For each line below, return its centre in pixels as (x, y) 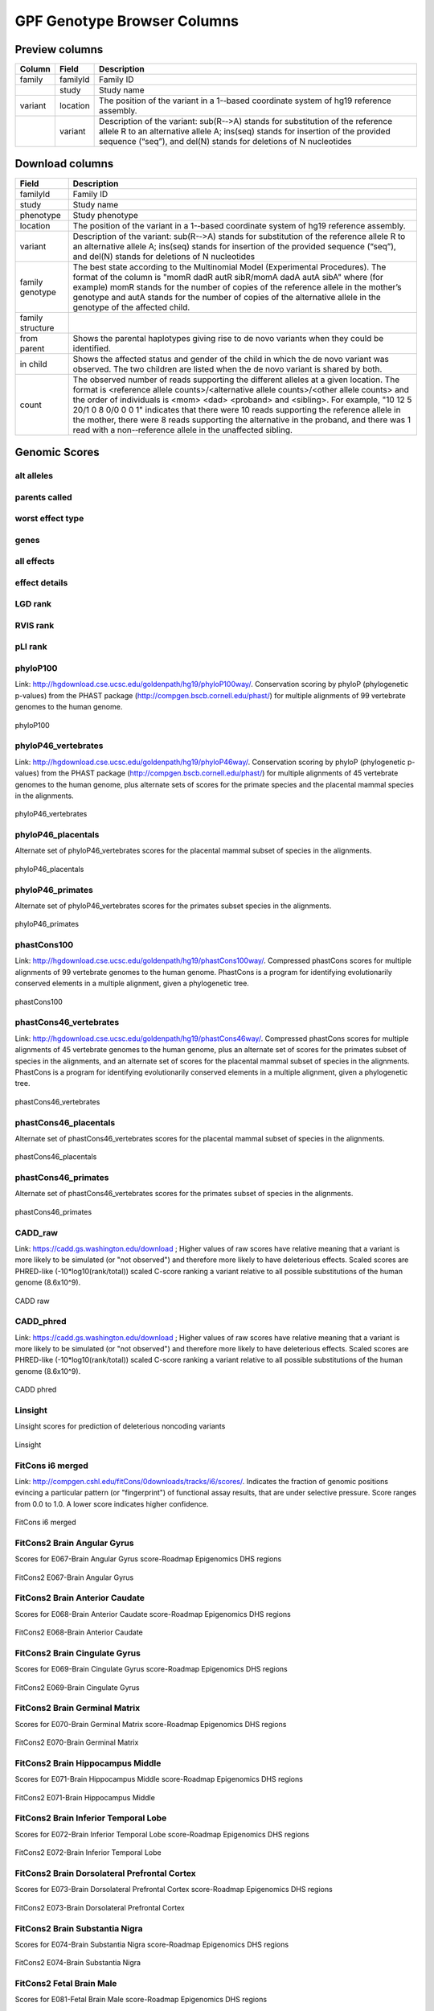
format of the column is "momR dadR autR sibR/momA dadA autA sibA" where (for (228, 277)
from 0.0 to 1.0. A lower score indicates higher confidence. (112, 1503)
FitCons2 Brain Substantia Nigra (79, 1928)
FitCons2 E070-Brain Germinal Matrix (77, 1742)
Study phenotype (105, 215)
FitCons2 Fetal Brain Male (66, 1984)
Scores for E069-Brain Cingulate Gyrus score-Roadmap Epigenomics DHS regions (151, 1669)
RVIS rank (35, 625)
